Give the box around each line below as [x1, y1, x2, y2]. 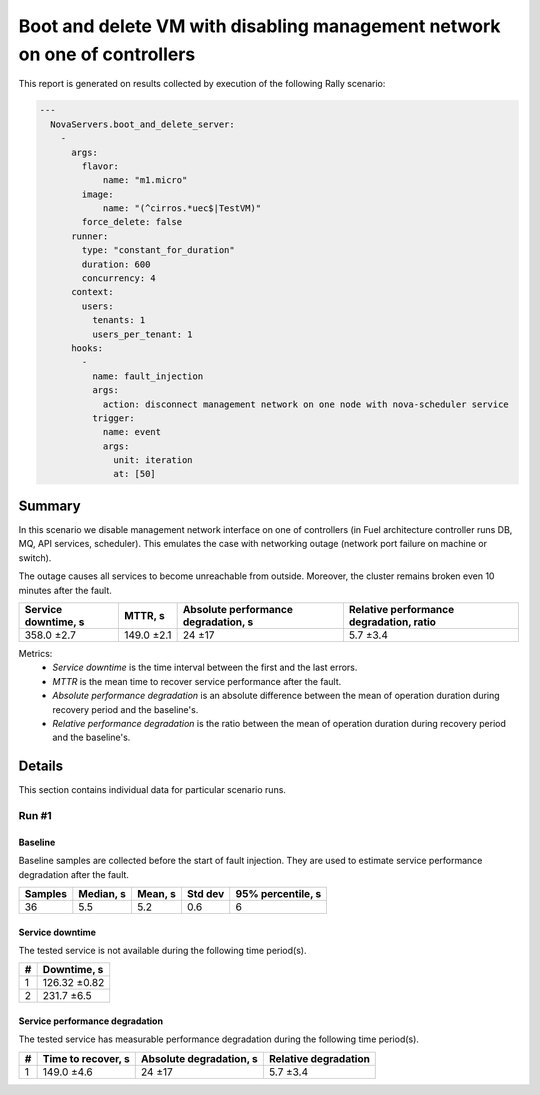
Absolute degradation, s [140, 1051, 259, 1065]
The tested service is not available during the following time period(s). [18, 944, 307, 956]
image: [81, 188, 114, 200]
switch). [18, 551, 52, 564]
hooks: [71, 342, 104, 354]
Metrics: [18, 647, 53, 659]
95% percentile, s [235, 886, 322, 900]
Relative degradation [268, 1051, 370, 1065]
